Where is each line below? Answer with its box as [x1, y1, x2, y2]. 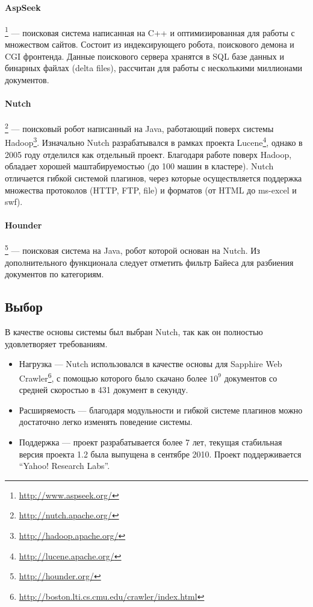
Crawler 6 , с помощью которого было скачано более [19, 370, 207, 384]
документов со [224, 371, 277, 384]
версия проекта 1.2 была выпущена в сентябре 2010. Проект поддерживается [19, 447, 302, 460]
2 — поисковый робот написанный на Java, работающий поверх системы [5, 121, 274, 134]
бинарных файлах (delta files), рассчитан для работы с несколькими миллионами [5, 61, 303, 74]
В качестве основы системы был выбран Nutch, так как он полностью [5, 326, 263, 338]
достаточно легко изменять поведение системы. [19, 415, 193, 428]
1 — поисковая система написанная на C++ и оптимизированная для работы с [5, 24, 295, 39]
